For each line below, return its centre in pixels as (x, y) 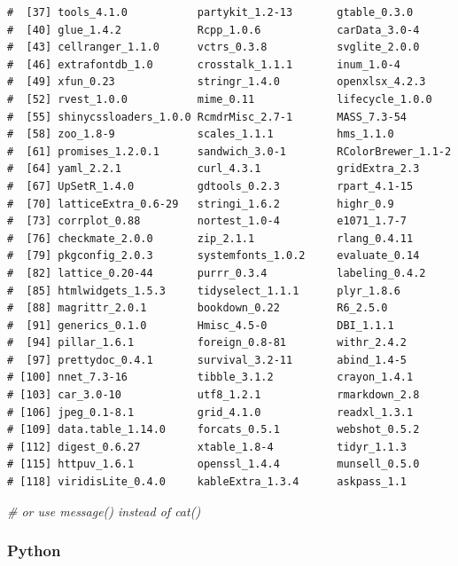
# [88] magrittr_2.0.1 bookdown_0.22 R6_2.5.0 (198, 308)
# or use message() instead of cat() (104, 511)
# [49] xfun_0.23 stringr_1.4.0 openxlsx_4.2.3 (217, 82)
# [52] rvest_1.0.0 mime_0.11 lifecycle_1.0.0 (220, 99)
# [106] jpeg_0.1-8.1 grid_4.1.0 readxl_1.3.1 (210, 412)
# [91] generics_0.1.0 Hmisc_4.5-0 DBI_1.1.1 (201, 325)
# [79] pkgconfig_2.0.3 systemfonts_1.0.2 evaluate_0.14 (213, 256)
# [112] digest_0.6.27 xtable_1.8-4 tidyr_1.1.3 (207, 447)
